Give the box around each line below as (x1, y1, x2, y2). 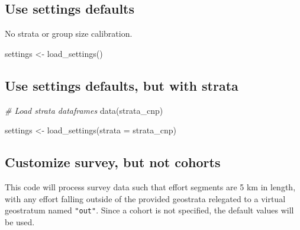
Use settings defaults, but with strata (5, 76, 238, 94)
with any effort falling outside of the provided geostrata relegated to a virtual (5, 192, 286, 205)
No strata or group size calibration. (5, 27, 133, 40)
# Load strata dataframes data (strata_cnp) (5, 104, 163, 116)
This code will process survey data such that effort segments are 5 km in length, (5, 180, 296, 193)
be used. (5, 215, 35, 228)
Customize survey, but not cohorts (5, 153, 221, 171)
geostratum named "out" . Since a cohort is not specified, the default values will (5, 204, 294, 216)
